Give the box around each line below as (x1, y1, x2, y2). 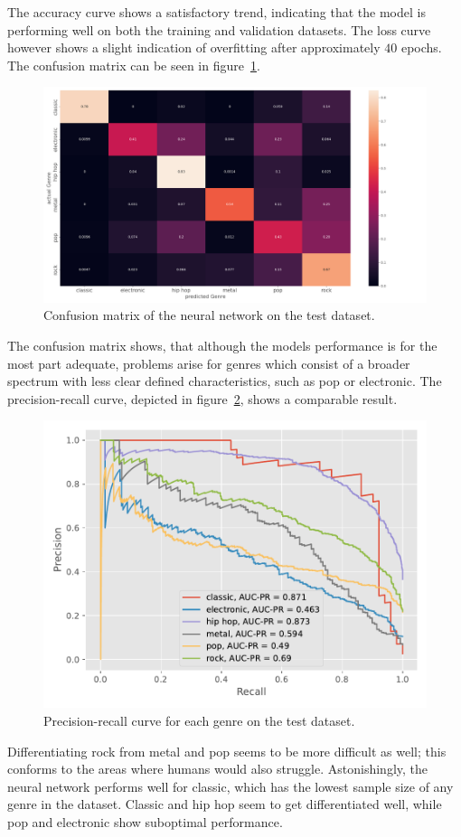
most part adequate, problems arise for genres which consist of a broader (7, 353, 410, 372)
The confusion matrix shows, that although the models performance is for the (7, 336, 437, 355)
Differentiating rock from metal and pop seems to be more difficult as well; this (7, 741, 447, 760)
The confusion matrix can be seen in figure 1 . (7, 55, 260, 74)
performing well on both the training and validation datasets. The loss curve (7, 20, 431, 39)
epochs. (400, 38, 442, 57)
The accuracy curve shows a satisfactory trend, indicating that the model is (7, 3, 426, 21)
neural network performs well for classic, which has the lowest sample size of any (7, 776, 454, 795)
